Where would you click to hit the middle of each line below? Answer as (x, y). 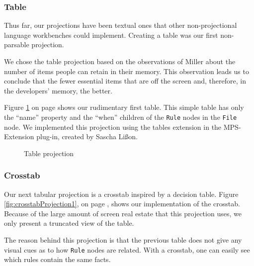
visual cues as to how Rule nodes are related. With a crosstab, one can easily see (127, 249)
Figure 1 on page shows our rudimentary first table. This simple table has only (124, 107)
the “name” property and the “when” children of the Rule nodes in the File (121, 117)
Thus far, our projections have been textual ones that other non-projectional (121, 25)
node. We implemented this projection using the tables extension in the (113, 127)
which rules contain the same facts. (57, 259)
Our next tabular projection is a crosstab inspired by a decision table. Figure (121, 194)
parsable (17, 44)
